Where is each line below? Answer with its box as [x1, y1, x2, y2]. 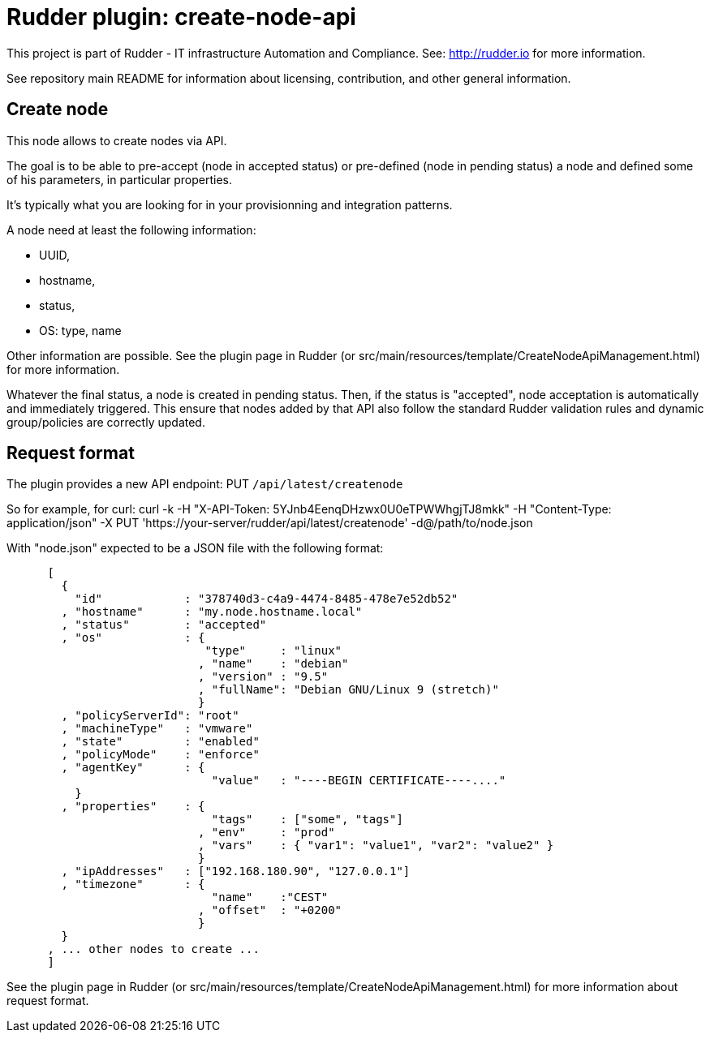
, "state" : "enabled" [61, 735, 260, 749]
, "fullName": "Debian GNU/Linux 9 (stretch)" [198, 683, 499, 697]
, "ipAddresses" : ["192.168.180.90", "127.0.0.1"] [61, 865, 411, 878]
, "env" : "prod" [198, 826, 335, 839]
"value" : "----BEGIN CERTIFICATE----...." [211, 774, 506, 788]
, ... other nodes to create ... [47, 942, 260, 956]
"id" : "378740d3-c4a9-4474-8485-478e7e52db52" [75, 592, 458, 606]
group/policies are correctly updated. [6, 414, 205, 429]
